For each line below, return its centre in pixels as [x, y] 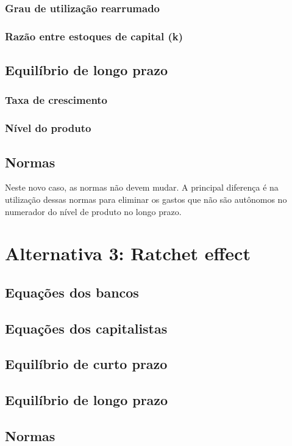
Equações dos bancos [72, 292]
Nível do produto [48, 128]
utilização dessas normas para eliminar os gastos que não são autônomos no [146, 199]
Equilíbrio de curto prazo [86, 364]
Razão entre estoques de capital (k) [94, 36]
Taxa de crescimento [56, 100]
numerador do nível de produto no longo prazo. [93, 211]
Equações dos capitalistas [86, 328]
